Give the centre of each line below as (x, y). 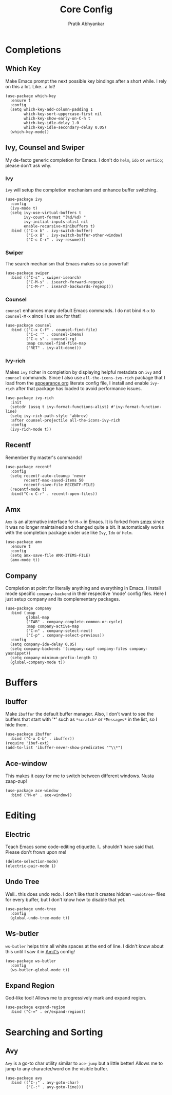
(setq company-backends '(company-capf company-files (69, 649)
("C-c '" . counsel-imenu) (55, 335)
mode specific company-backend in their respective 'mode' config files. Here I (86, 593)
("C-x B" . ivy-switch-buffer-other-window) (74, 235)
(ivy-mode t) (24, 208)
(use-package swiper (27, 273)
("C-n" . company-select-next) (60, 631)
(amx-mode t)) (25, 560)
